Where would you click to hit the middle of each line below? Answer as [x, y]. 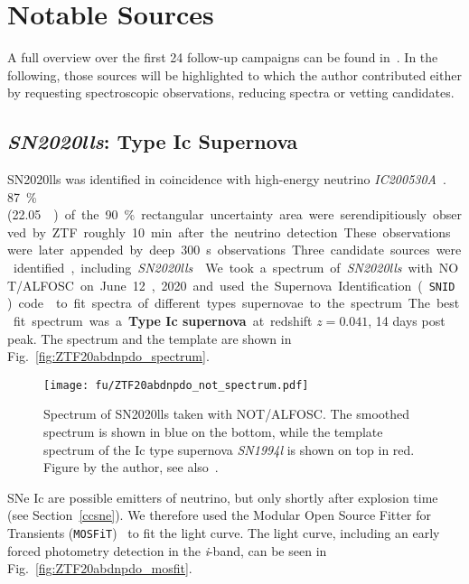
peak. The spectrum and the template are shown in [150, 338]
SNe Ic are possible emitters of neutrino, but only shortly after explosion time [223, 497]
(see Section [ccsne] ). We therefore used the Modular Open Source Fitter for [219, 515]
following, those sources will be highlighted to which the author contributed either [234, 74]
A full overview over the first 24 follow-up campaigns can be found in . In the [223, 57]
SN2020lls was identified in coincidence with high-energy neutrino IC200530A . [227, 179]
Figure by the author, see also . [131, 467]
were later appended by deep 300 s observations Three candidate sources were [234, 250]
